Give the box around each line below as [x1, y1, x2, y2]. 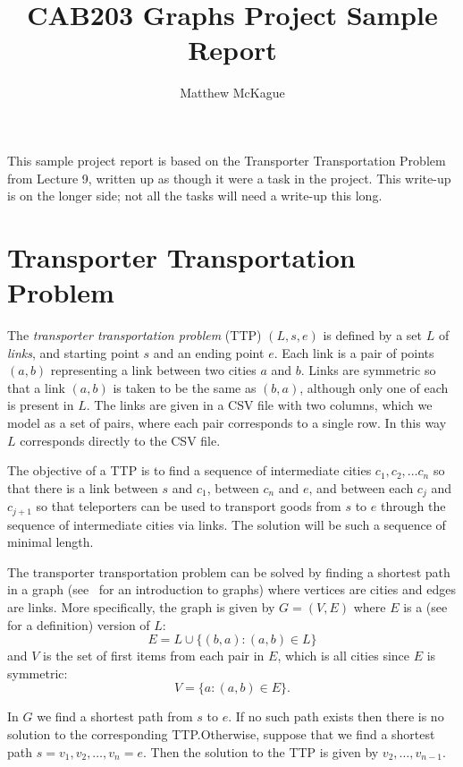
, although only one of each [299, 378, 449, 396]
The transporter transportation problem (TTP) [7, 326, 262, 344]
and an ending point [153, 343, 265, 362]
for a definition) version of [7, 615, 150, 634]
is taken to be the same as [113, 378, 257, 396]
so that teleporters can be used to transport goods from [36, 497, 341, 516]
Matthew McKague [180, 83, 285, 102]
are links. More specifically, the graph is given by [7, 598, 275, 617]
